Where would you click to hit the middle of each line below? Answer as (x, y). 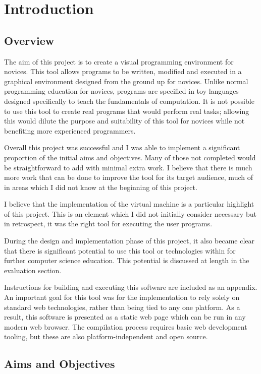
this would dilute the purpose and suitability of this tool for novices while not (124, 121)
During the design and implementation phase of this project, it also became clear (129, 241)
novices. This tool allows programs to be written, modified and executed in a (123, 71)
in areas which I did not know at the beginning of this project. (101, 187)
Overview (29, 40)
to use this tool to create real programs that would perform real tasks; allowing (127, 111)
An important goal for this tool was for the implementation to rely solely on (122, 297)
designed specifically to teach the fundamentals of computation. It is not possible (129, 101)
